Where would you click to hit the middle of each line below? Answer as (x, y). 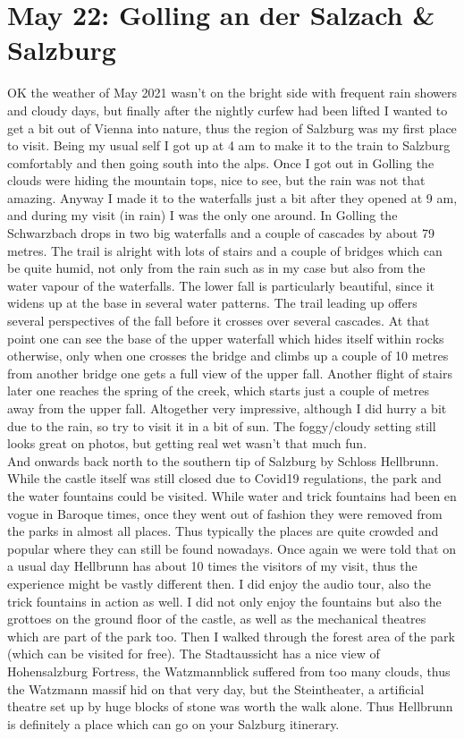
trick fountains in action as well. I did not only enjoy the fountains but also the (224, 601)
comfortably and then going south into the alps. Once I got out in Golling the (221, 162)
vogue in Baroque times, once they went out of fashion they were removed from (225, 513)
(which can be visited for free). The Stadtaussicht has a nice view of (194, 654)
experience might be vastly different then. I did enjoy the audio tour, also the (219, 583)
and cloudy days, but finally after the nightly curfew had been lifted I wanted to (228, 110)
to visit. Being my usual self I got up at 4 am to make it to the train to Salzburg (229, 145)
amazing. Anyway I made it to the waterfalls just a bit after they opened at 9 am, (232, 197)
